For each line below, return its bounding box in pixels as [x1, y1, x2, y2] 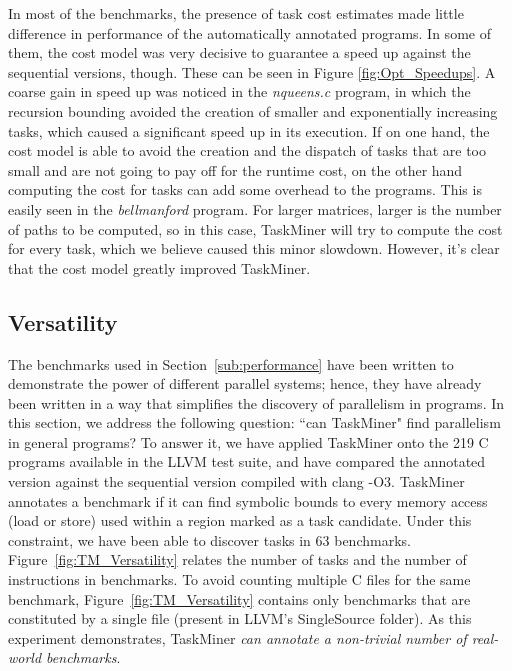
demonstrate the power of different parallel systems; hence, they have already [8, 373, 482, 394]
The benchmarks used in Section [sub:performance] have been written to [8, 353, 454, 374]
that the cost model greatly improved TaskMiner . [8, 257, 311, 278]
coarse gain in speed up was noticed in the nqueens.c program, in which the [8, 81, 471, 102]
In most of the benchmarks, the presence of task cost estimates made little [8, 3, 464, 23]
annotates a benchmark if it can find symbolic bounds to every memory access [8, 490, 488, 511]
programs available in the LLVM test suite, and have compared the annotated [8, 451, 486, 472]
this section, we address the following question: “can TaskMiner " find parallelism [8, 412, 501, 433]
